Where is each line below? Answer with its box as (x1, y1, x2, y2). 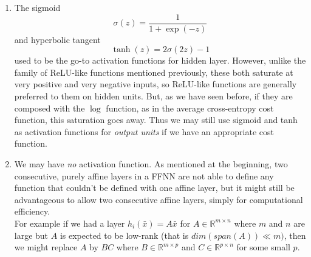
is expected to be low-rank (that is (60, 229, 189, 241)
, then (284, 229, 306, 241)
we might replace (14, 241, 78, 253)
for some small (236, 241, 290, 253)
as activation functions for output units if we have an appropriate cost (14, 125, 274, 138)
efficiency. (14, 205, 50, 218)
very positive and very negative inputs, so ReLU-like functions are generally (14, 78, 297, 90)
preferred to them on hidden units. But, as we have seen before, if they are (14, 90, 293, 102)
